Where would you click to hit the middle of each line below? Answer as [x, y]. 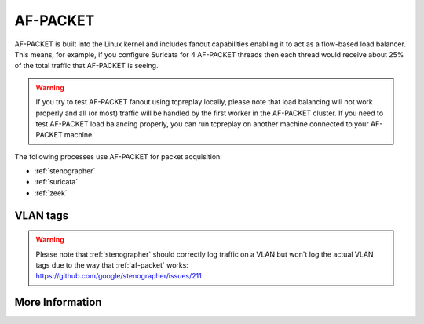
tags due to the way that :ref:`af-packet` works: [112, 265]
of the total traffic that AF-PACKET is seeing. [86, 66]
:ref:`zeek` [51, 193]
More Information [58, 302]
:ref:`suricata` [56, 182]
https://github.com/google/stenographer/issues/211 [119, 276]
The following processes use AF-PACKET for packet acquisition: [119, 156]
